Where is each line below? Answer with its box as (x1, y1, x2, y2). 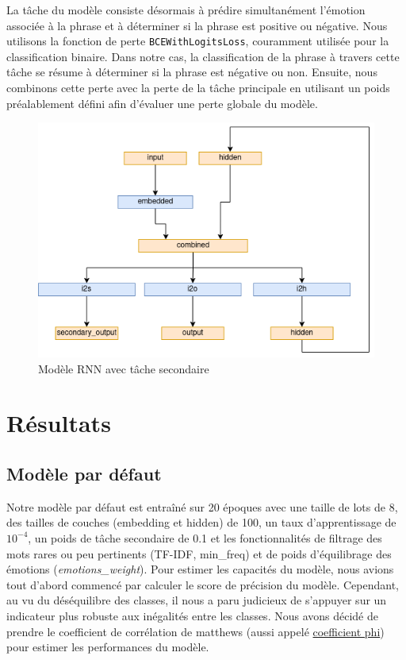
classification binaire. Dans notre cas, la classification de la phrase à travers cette (6, 48, 400, 64)
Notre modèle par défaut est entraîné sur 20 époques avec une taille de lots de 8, (6, 498, 398, 515)
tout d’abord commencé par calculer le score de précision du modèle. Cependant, (6, 576, 399, 592)
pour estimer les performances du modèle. (6, 639, 209, 655)
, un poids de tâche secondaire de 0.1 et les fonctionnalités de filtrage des (28, 529, 382, 546)
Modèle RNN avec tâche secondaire (38, 360, 209, 376)
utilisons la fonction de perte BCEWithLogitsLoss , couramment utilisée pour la (6, 33, 389, 49)
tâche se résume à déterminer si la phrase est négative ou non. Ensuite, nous (6, 64, 377, 80)
